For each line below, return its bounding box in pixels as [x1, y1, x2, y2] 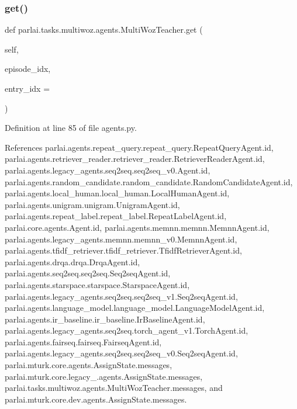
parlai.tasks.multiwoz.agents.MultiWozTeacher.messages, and [5, 382, 223, 394]
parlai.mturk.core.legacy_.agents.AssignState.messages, [5, 370, 203, 382]
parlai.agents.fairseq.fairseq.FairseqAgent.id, [5, 335, 162, 348]
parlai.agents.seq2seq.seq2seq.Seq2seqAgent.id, [5, 267, 171, 279]
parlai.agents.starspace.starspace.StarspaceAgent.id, [5, 278, 190, 290]
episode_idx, [5, 63, 51, 75]
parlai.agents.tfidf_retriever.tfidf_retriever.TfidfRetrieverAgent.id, [5, 244, 242, 257]
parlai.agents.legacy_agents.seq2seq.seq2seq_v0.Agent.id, [5, 164, 210, 176]
